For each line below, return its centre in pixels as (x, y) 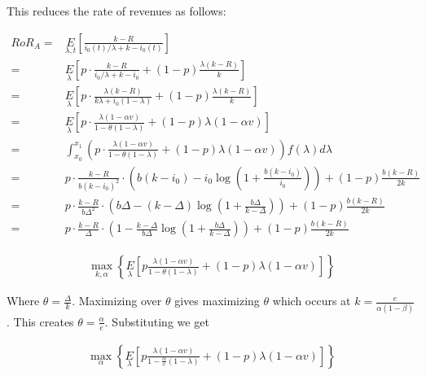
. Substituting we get (157, 321)
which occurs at (312, 301)
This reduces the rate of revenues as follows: (116, 11)
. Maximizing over (117, 301)
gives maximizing (217, 301)
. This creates (40, 321)
